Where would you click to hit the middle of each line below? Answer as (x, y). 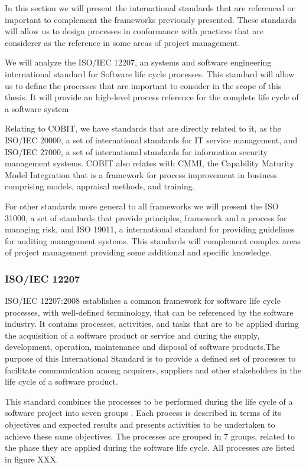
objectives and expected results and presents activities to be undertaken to (140, 424)
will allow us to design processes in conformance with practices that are (134, 31)
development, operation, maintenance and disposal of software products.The (142, 347)
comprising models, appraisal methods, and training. (100, 186)
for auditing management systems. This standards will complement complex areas (153, 240)
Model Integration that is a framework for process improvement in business (141, 174)
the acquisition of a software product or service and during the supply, (132, 335)
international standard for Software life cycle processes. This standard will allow (150, 73)
